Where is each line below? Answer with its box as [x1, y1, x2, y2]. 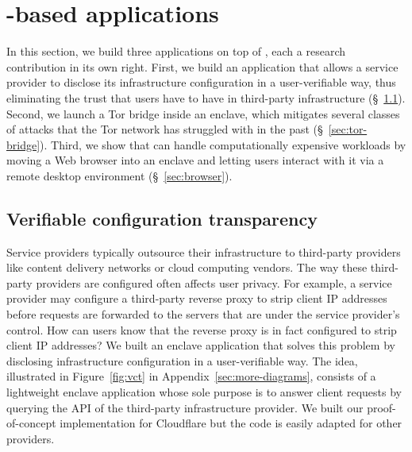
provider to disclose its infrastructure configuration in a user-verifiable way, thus [6, 74, 396, 91]
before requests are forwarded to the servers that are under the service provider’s [6, 306, 400, 323]
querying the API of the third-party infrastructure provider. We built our [6, 399, 364, 415]
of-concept [6, 415, 56, 431]
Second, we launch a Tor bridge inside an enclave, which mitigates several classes [6, 105, 400, 122]
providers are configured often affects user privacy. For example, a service [36, 274, 392, 291]
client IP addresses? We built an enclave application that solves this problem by [6, 337, 395, 353]
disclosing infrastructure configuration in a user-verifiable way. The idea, [6, 352, 358, 369]
